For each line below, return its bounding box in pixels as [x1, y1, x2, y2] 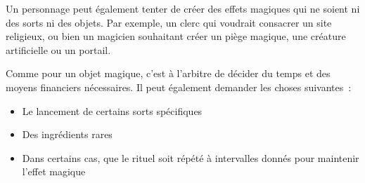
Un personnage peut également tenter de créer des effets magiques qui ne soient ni [6, 1, 360, 15]
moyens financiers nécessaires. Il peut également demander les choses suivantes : [6, 79, 352, 94]
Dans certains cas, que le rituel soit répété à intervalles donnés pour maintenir [22, 150, 359, 165]
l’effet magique [22, 164, 86, 179]
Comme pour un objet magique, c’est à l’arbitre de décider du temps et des [6, 66, 331, 81]
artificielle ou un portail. [6, 42, 111, 57]
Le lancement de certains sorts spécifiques [22, 103, 203, 118]
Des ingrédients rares [22, 127, 113, 142]
